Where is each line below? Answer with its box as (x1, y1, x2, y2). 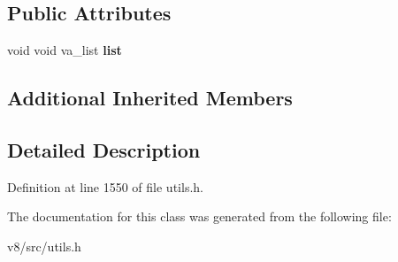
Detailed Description (7, 135, 201, 163)
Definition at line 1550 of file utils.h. (7, 177, 203, 196)
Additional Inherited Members (7, 84, 293, 112)
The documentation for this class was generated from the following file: (7, 207, 392, 226)
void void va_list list (7, 41, 122, 59)
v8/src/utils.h (7, 236, 81, 255)
